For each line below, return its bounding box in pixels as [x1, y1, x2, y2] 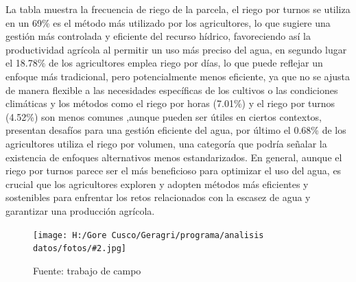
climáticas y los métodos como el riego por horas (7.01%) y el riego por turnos [5, 96, 335, 110]
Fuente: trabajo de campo [33, 263, 141, 277]
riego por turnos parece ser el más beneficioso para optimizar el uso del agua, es [5, 163, 342, 178]
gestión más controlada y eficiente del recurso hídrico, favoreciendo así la [5, 29, 311, 43]
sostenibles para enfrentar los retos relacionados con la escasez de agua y [5, 190, 311, 204]
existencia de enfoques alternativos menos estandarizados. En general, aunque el [5, 150, 342, 164]
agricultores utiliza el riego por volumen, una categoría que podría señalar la [5, 136, 327, 150]
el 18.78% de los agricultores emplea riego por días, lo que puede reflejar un [5, 56, 323, 70]
